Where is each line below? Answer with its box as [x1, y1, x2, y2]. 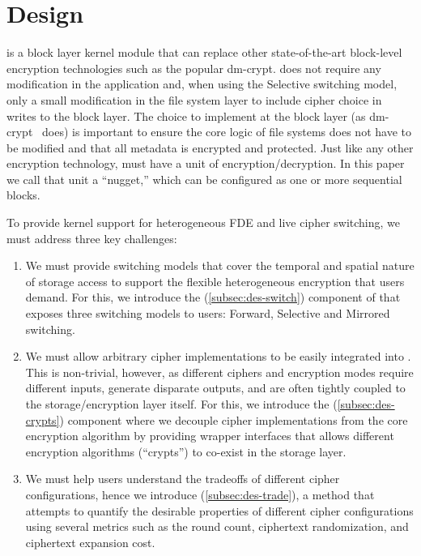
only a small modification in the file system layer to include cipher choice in [6, 91, 382, 108]
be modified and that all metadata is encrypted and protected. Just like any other [6, 139, 414, 156]
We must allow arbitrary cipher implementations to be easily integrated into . [25, 348, 411, 365]
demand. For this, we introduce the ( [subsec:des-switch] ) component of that [25, 289, 401, 306]
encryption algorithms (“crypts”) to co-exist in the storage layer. [25, 443, 347, 460]
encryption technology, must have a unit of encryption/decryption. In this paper [6, 155, 405, 172]
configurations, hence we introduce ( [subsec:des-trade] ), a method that [25, 485, 375, 503]
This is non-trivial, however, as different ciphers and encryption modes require [25, 363, 414, 380]
